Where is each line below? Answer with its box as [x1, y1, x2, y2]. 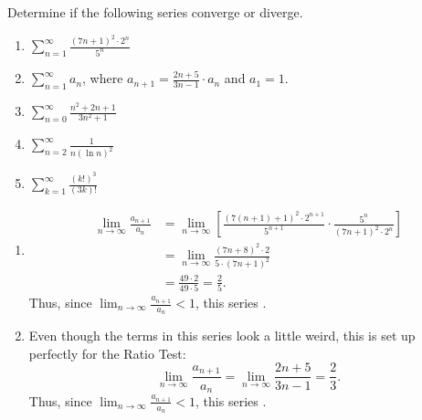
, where [82, 68, 123, 88]
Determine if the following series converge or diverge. [7, 3, 303, 21]
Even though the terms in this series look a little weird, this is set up [28, 326, 416, 345]
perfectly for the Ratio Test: [28, 343, 186, 362]
